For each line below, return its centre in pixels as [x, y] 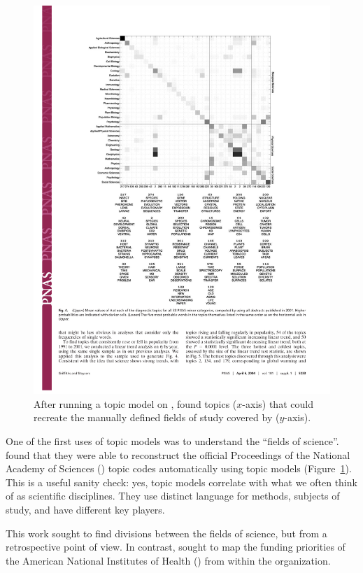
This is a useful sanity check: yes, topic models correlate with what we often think [181, 482]
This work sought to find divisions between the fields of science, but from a [166, 533]
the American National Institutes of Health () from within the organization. [168, 560]
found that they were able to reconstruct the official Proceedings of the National [178, 454]
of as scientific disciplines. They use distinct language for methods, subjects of [173, 496]
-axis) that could [278, 403]
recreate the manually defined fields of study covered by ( [157, 417]
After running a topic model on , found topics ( [135, 403]
